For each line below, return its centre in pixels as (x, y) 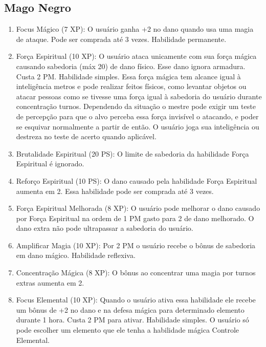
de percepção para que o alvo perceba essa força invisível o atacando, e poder (137, 116)
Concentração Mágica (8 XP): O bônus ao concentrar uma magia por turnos (136, 273)
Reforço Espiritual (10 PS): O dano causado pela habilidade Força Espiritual (137, 180)
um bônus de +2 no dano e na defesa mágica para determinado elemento (130, 309)
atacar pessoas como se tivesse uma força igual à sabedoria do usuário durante (139, 96)
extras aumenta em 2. (50, 282)
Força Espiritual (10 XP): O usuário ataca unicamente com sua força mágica (136, 56)
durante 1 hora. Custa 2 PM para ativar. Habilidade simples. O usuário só (132, 320)
